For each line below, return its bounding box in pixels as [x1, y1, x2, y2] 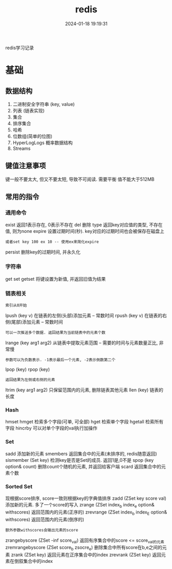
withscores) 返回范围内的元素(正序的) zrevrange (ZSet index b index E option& [5, 509, 167, 516]
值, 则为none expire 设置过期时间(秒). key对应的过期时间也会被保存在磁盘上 [5, 228, 164, 234]
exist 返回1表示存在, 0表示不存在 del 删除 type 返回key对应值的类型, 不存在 [5, 222, 163, 228]
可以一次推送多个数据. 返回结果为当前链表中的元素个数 [5, 330, 106, 336]
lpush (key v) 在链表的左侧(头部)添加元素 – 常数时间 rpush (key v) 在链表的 [5, 312, 163, 319]
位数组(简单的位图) [12, 133, 53, 139]
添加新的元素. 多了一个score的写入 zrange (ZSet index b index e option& [5, 501, 155, 509]
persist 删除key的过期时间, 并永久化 [5, 249, 81, 255]
